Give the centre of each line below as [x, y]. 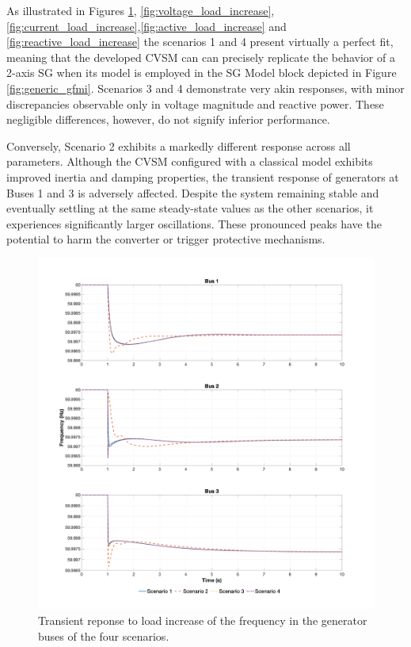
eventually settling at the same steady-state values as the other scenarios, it [190, 208]
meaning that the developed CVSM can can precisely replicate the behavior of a [201, 57]
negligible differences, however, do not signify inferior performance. [168, 119]
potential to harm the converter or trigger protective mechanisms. [166, 239]
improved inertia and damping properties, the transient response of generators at [203, 176]
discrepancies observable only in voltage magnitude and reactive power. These [195, 103]
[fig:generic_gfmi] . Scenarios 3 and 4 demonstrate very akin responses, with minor [205, 88]
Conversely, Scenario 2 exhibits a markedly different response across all [179, 145]
